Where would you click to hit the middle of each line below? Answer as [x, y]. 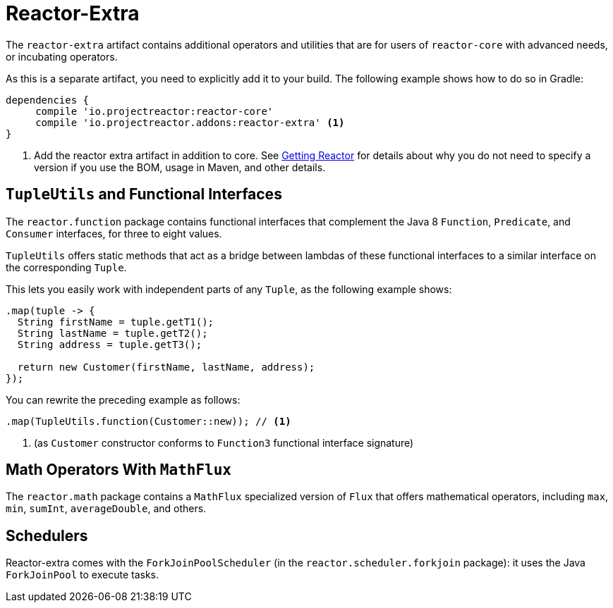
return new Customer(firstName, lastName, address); [166, 367]
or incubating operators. [62, 56]
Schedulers [47, 535]
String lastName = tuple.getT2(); [113, 333]
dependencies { [48, 100]
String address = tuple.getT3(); [110, 344]
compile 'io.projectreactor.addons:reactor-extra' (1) [190, 122]
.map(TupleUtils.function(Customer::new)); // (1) [148, 421]
